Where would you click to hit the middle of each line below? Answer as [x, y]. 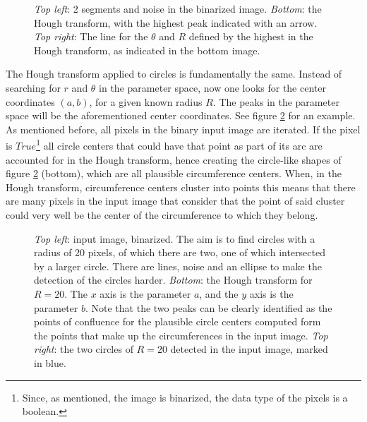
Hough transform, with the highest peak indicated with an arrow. [176, 22]
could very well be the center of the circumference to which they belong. [162, 214]
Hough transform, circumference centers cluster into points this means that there [181, 187]
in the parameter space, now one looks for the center [212, 87]
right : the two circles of [84, 349]
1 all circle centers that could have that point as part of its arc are [179, 144]
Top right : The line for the [91, 36]
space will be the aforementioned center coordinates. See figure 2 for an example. [181, 115]
